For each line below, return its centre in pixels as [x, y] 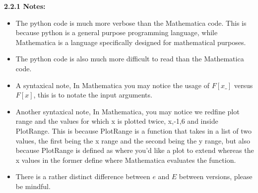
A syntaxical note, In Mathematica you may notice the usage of [112, 85]
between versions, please [216, 176]
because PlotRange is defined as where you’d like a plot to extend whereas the [135, 150]
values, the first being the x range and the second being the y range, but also [133, 140]
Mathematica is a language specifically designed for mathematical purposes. [131, 42]
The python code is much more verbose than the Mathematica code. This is [131, 23]
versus [243, 85]
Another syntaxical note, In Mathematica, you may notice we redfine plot [128, 111]
